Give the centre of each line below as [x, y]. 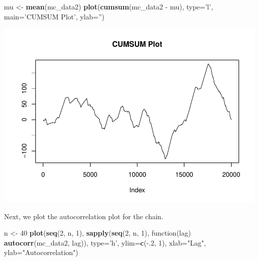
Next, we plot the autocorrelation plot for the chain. [84, 216]
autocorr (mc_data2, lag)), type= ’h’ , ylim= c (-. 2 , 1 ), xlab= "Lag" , [105, 242]
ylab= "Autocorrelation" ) [41, 252]
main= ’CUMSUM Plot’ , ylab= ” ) [54, 16]
